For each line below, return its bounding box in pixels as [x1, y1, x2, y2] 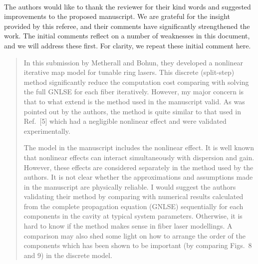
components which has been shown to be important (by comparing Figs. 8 [23, 240, 252, 251]
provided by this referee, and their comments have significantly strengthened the [4, 20, 250, 31]
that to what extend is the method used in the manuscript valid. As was [23, 96, 245, 106]
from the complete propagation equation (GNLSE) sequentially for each [23, 201, 244, 211]
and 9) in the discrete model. [23, 250, 112, 260]
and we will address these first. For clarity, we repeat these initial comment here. [4, 40, 251, 50]
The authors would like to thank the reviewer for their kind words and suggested [4, 1, 251, 11]
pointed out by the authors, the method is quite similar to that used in [23, 106, 241, 116]
